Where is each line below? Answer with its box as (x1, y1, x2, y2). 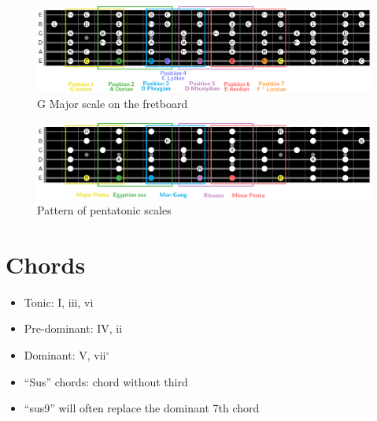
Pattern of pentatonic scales (37, 202, 172, 218)
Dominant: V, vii (24, 347, 106, 363)
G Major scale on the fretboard (37, 95, 188, 112)
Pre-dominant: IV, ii (24, 320, 123, 337)
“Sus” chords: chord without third (24, 373, 188, 389)
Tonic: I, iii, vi (24, 293, 94, 310)
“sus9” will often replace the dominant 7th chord (24, 400, 260, 416)
